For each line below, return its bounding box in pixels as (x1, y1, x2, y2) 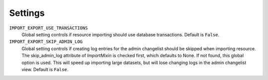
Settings (9, 7, 45, 18)
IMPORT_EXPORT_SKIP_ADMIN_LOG (9, 39, 83, 45)
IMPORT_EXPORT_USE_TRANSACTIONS (9, 25, 88, 31)
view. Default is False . (21, 66, 68, 72)
